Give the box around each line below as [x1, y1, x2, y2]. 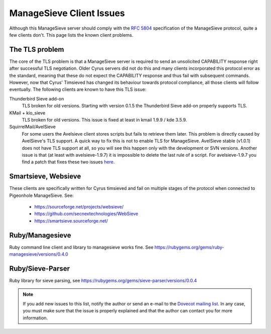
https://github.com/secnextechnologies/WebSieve [34, 211, 139, 217]
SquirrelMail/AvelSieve [9, 124, 56, 130]
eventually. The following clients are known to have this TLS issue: [9, 86, 147, 92]
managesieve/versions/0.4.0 [9, 251, 68, 257]
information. [23, 314, 48, 321]
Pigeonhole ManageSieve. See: [9, 192, 74, 198]
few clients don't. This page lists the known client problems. [9, 32, 133, 38]
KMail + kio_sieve [9, 109, 46, 116]
